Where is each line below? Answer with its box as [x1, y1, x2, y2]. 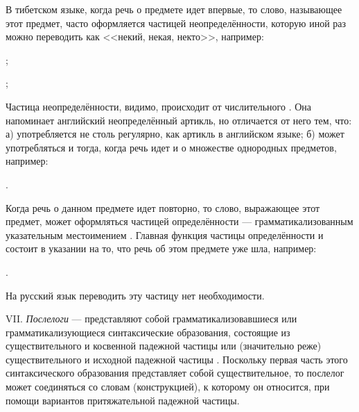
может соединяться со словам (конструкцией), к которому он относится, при [6, 379, 330, 394]
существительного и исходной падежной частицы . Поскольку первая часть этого [6, 352, 348, 366]
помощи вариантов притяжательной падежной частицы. [6, 393, 240, 407]
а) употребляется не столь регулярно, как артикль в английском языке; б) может [6, 126, 344, 141]
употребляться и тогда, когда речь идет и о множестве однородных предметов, [6, 140, 337, 154]
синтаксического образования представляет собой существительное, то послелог [6, 365, 344, 380]
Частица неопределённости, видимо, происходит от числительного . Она [6, 99, 312, 113]
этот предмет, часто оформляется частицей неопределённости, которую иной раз [6, 15, 347, 30]
